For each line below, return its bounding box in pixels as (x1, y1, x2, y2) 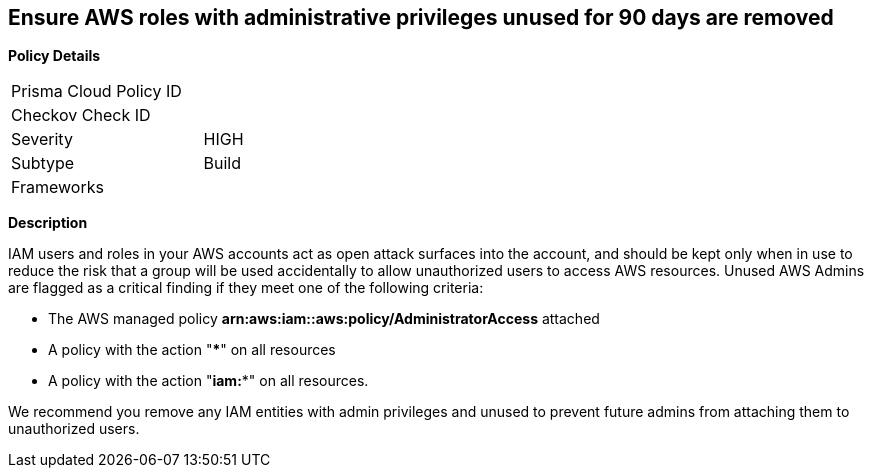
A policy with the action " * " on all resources (48, 341, 336, 359)
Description (8, 214, 88, 232)
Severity (11, 129, 73, 150)
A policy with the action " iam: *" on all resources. (48, 372, 369, 390)
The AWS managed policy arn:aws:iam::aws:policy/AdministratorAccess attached (48, 310, 600, 328)
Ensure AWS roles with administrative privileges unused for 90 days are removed (8, 5, 834, 30)
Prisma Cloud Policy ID (11, 81, 182, 102)
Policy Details (8, 47, 101, 65)
